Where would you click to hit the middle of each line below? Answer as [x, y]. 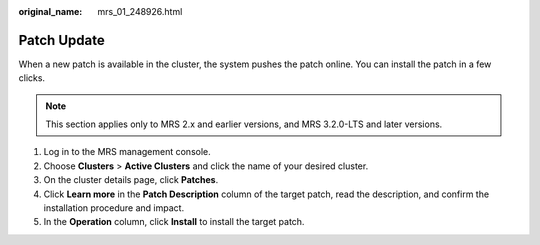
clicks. [31, 78]
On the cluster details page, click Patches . [131, 180]
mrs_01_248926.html [140, 11]
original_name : [50, 11]
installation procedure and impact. [114, 208]
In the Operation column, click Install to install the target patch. [174, 222]
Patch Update [61, 40]
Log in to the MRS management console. [127, 152]
